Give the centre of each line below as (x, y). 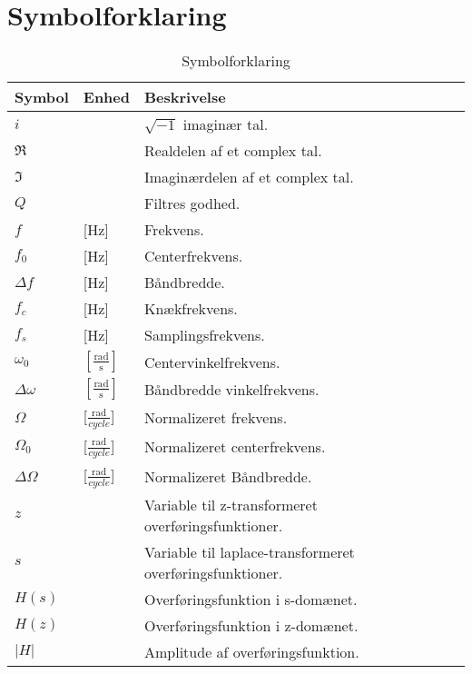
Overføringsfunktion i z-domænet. (251, 625)
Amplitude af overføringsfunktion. (252, 651)
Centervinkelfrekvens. (212, 362)
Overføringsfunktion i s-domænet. (251, 599)
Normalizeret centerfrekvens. (235, 447)
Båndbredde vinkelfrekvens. (232, 389)
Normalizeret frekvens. (216, 417)
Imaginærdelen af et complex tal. (249, 177)
